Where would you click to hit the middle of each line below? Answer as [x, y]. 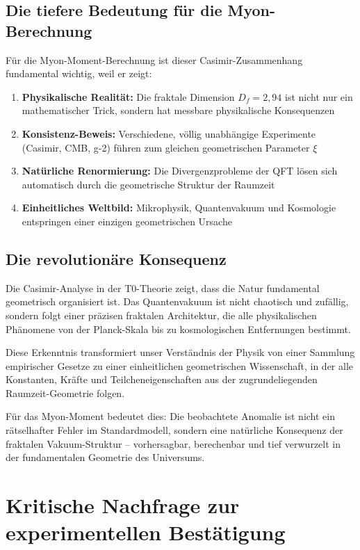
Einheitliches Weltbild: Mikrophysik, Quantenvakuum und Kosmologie [179, 208]
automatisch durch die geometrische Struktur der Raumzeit [148, 184]
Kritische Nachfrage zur [123, 505]
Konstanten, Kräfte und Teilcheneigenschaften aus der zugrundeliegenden [162, 379]
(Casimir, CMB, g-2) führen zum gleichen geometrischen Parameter [166, 147]
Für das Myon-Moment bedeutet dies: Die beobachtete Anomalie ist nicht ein [171, 416]
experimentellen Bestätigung [146, 532]
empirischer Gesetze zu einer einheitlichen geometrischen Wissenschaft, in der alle [180, 365]
